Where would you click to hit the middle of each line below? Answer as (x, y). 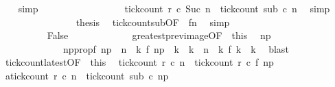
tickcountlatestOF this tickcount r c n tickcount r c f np (139, 62)
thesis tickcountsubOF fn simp (153, 22)
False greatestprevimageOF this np (159, 35)
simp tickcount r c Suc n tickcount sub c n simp (174, 8)
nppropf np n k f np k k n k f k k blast (176, 48)
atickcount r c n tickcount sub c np (87, 75)
